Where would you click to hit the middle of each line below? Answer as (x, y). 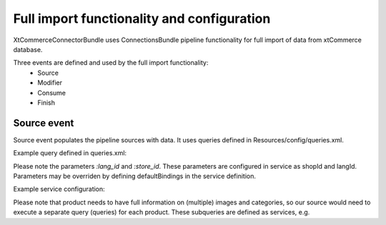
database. (28, 49)
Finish (46, 103)
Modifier (50, 83)
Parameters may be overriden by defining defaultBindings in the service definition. (135, 176)
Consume (51, 93)
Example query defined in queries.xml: (70, 153)
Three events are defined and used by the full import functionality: (111, 63)
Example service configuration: (59, 189)
